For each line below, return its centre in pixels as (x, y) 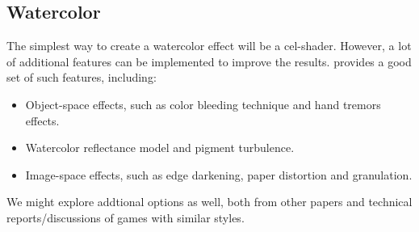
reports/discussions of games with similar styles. (126, 217)
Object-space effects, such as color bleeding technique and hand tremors (203, 104)
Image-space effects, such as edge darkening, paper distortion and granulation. (219, 174)
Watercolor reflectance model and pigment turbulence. (160, 148)
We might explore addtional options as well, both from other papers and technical (209, 202)
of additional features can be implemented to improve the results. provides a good (209, 61)
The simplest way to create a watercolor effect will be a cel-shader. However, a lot (209, 46)
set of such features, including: (82, 77)
